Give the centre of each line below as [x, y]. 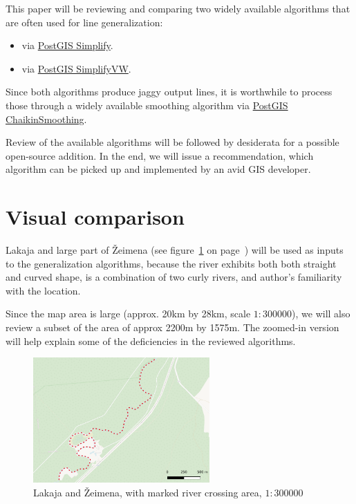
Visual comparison [95, 217]
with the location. [43, 290]
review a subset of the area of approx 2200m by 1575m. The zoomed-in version [172, 327]
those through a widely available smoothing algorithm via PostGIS [147, 105]
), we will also [321, 314]
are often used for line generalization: [84, 22]
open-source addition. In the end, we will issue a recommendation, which [160, 155]
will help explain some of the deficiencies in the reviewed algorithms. [151, 340]
